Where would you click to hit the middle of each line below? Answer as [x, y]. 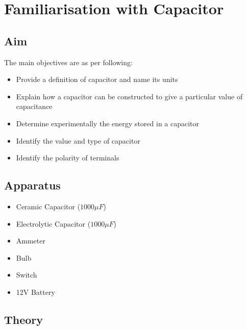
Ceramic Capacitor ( [48, 206]
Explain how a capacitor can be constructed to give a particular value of [129, 96]
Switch [27, 275]
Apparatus [32, 185]
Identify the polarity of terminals [68, 158]
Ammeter [31, 241]
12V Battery [35, 292]
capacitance [34, 106]
